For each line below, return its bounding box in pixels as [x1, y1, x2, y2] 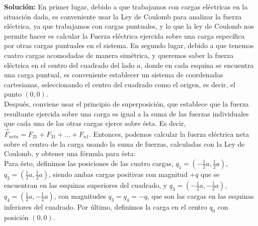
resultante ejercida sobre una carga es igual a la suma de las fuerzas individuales [4, 108, 249, 118]
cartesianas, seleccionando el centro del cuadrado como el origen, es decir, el [4, 79, 236, 89]
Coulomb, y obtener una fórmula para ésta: [4, 148, 136, 159]
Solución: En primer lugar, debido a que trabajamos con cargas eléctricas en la [4, 1, 248, 11]
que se [200, 169, 220, 179]
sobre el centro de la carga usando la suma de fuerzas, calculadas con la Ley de [4, 138, 245, 149]
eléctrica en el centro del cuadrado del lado [4, 59, 135, 70]
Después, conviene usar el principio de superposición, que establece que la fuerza [4, 98, 249, 109]
